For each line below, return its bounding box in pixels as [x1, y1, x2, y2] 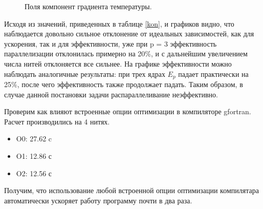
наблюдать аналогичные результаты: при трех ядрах [4, 68, 165, 79]
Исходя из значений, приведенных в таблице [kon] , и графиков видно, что [4, 18, 234, 29]
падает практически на [178, 68, 249, 79]
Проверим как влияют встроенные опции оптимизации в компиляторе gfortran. [4, 106, 251, 117]
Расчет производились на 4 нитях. [4, 116, 110, 127]
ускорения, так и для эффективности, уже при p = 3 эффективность [4, 38, 217, 49]
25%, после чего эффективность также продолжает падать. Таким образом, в [4, 79, 243, 90]
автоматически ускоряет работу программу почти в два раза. [4, 195, 192, 205]
